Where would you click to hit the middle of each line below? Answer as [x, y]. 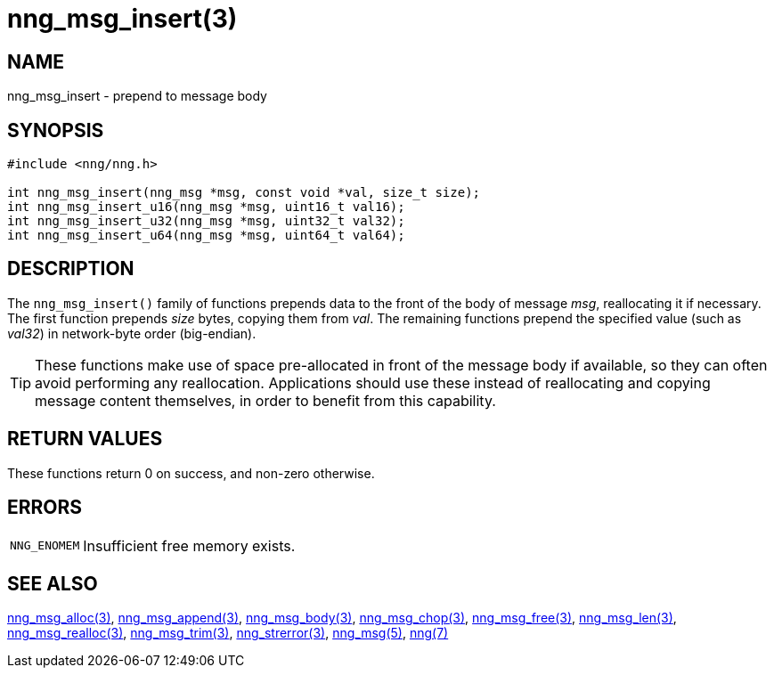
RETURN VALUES [85, 439]
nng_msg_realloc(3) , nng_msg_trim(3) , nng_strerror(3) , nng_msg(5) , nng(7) [228, 633]
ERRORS [45, 508]
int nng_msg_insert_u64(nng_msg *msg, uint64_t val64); [206, 236]
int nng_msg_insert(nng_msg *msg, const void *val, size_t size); [244, 193]
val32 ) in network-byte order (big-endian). [132, 333]
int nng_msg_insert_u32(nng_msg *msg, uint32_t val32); [206, 221]
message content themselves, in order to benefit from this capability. [265, 400]
